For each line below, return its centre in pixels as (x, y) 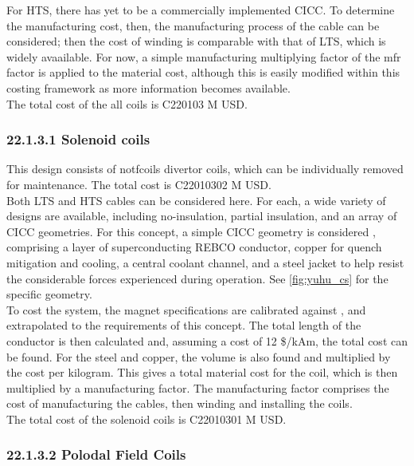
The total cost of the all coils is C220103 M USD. (127, 103)
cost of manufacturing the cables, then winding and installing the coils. (180, 403)
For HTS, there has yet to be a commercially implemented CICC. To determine (201, 10)
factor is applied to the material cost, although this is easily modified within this (203, 72)
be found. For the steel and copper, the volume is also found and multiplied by (199, 356)
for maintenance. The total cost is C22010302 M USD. (139, 184)
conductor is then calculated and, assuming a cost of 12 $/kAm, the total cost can (207, 340)
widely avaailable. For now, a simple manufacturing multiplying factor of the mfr (204, 56)
